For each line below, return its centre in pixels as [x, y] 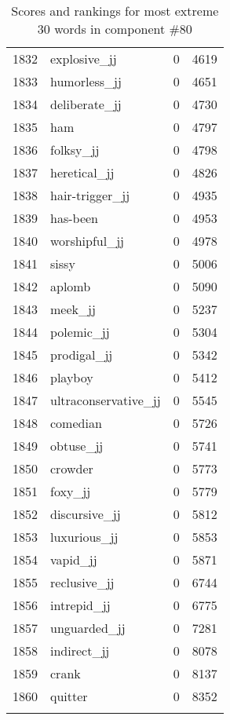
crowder [72, 468]
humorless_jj [86, 81]
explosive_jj [84, 58]
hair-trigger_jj [90, 195]
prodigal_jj [82, 355]
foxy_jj [71, 491]
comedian [76, 423]
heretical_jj [82, 172]
